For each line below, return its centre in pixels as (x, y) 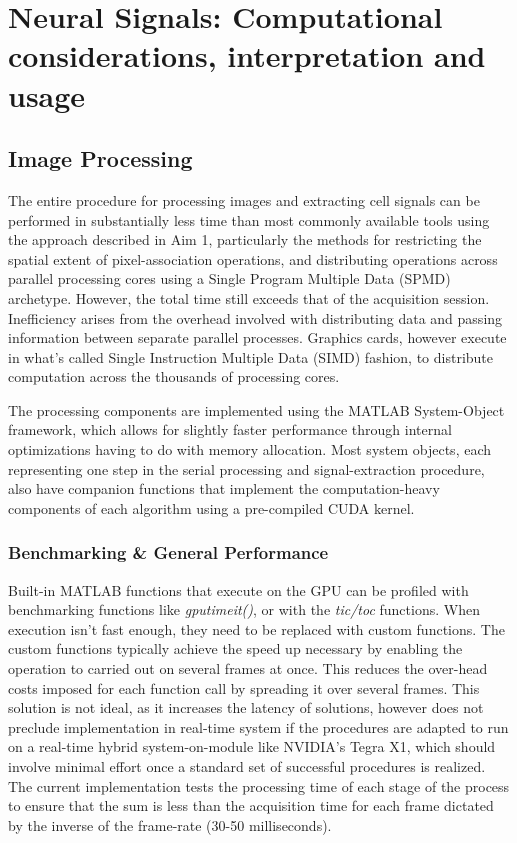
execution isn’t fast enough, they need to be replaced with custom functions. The (256, 628)
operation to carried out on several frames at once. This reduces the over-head (248, 668)
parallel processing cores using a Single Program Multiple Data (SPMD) (229, 278)
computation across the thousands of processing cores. (174, 376)
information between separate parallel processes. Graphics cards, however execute (257, 337)
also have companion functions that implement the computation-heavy (224, 488)
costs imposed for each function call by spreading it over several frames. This (244, 687)
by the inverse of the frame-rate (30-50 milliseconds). (170, 824)
